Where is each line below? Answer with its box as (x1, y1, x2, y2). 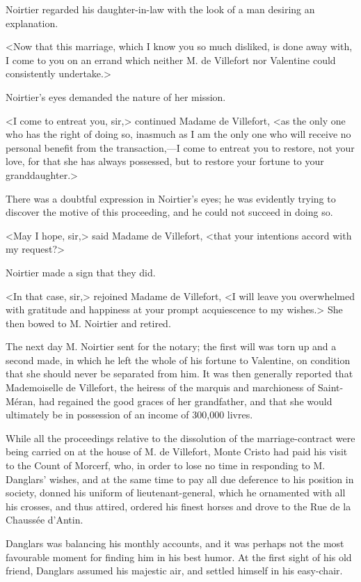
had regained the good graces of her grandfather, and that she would (38, 393, 332, 408)
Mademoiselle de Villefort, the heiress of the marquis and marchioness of (6, 380, 315, 395)
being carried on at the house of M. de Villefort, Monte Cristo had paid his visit (6, 444, 348, 459)
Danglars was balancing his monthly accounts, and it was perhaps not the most (6, 536, 344, 550)
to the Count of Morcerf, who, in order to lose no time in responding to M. (6, 458, 326, 473)
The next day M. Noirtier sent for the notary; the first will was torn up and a (6, 339, 337, 354)
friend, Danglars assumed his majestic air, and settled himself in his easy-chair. (6, 563, 343, 578)
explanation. (6, 15, 58, 30)
